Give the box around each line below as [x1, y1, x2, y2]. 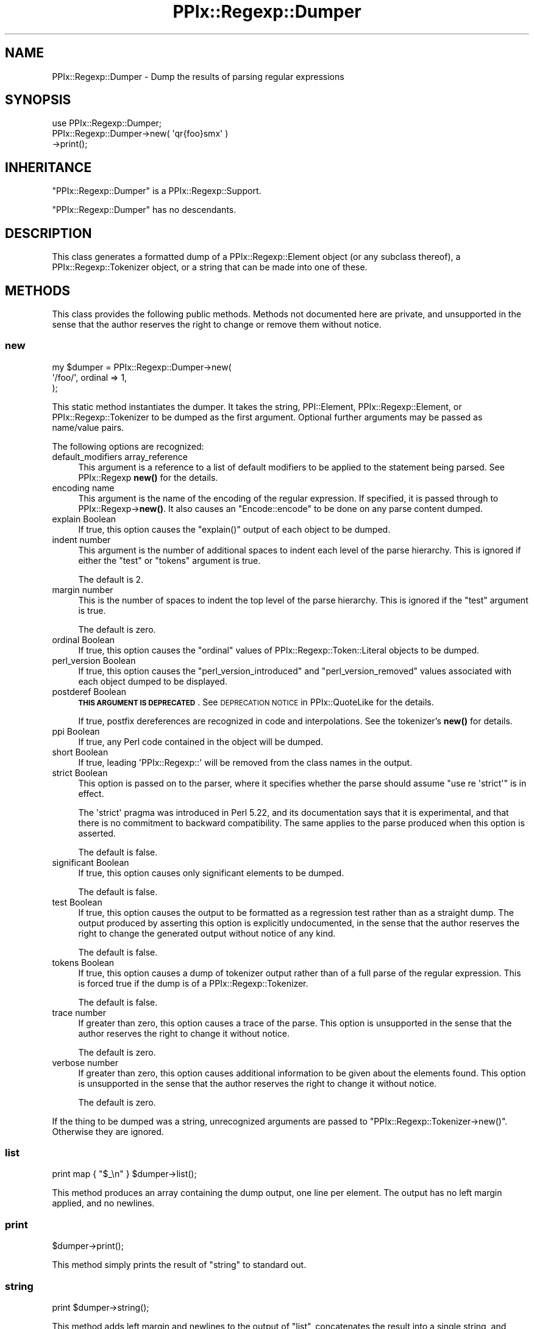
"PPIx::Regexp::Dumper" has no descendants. [52, 204, 237, 215]
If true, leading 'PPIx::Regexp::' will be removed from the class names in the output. [78, 757, 413, 768]
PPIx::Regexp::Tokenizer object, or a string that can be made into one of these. [52, 262, 368, 273]
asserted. [78, 827, 116, 838]
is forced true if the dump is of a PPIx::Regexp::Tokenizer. [78, 978, 308, 989]
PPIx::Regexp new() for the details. [78, 472, 218, 483]
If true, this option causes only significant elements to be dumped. [78, 867, 344, 878]
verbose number [52, 1057, 118, 1068]
